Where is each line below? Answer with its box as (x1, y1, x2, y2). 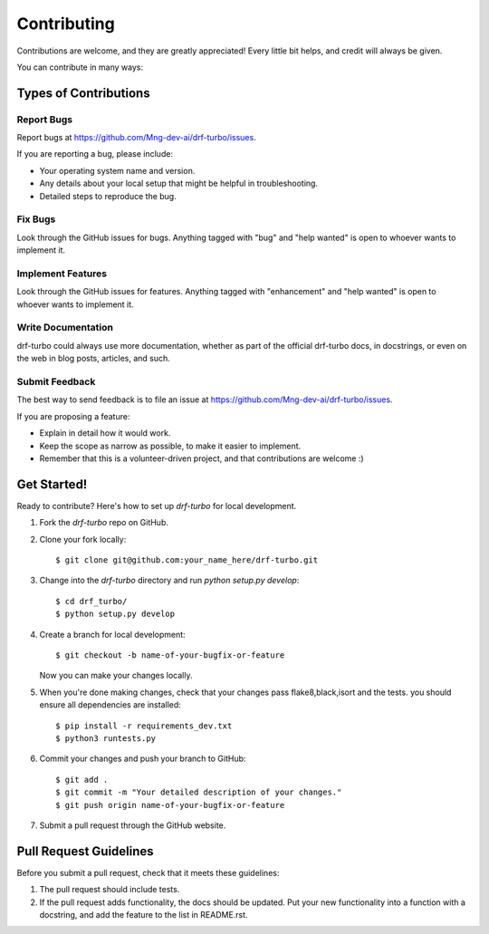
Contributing (16, 14, 115, 34)
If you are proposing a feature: (16, 410, 130, 421)
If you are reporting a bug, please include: (16, 149, 174, 159)
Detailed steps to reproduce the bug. (39, 190, 177, 201)
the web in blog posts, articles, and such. (16, 353, 171, 364)
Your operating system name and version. (39, 165, 196, 176)
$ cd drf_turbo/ (55, 596, 128, 606)
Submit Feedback (16, 376, 96, 389)
